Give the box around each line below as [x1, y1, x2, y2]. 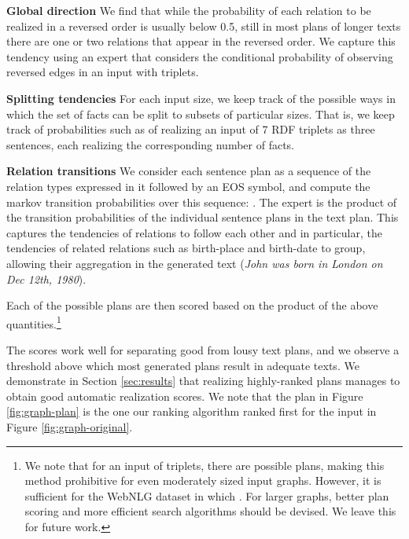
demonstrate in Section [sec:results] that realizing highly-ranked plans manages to [6, 372, 400, 389]
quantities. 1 [6, 313, 61, 332]
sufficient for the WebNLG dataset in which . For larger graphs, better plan [24, 487, 389, 504]
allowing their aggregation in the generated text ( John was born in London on [6, 255, 383, 271]
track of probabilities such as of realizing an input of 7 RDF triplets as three [6, 121, 375, 137]
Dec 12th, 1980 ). [6, 270, 87, 287]
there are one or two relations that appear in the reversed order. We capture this [6, 33, 396, 49]
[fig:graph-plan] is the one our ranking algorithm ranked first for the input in [6, 403, 377, 420]
